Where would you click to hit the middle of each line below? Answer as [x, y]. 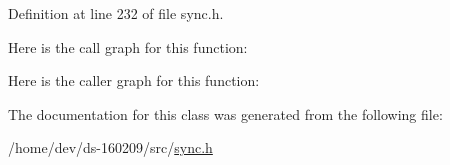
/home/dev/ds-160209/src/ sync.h [110, 147]
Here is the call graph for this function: [128, 46]
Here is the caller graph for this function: [134, 80]
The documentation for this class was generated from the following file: [225, 113]
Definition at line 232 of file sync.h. [116, 13]
